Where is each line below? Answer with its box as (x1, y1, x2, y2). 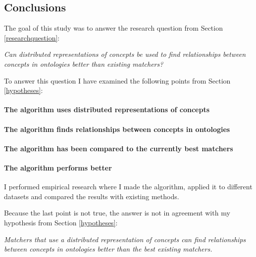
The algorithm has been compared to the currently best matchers (4, 143, 233, 153)
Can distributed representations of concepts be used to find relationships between (4, 49, 246, 59)
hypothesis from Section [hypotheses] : (4, 217, 118, 227)
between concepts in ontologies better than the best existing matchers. (4, 244, 212, 254)
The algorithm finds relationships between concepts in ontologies (4, 124, 230, 134)
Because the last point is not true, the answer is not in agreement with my (4, 208, 230, 218)
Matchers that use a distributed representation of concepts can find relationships (4, 234, 246, 244)
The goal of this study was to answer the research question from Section (4, 23, 223, 33)
